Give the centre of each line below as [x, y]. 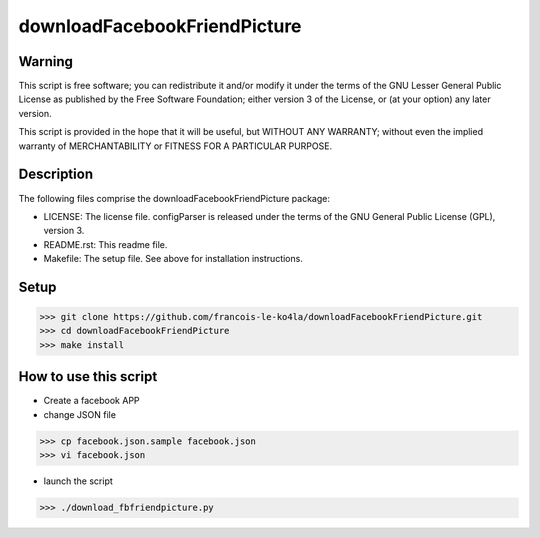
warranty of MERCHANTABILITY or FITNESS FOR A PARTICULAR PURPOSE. [175, 146]
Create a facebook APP [91, 401]
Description [56, 174]
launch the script [78, 481]
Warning [46, 61]
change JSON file [80, 414]
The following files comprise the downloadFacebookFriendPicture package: [174, 198]
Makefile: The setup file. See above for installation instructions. [173, 259]
